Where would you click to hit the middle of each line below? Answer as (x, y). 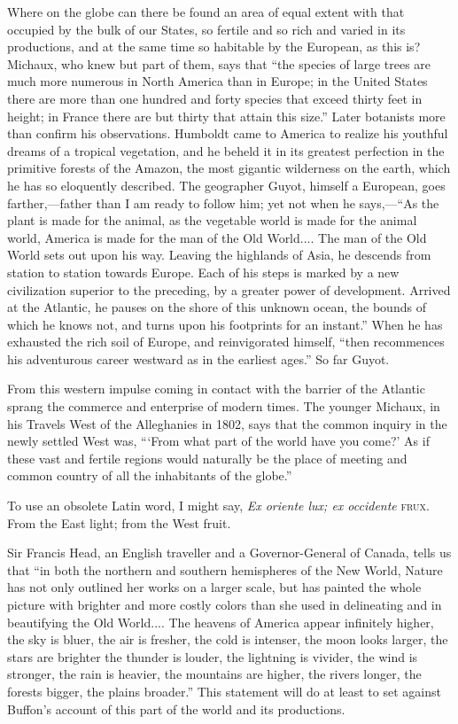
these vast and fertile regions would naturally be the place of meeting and (207, 458)
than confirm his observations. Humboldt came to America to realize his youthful (228, 133)
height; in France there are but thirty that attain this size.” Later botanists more (226, 116)
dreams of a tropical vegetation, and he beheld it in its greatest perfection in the (226, 150)
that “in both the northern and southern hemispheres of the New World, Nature (225, 569)
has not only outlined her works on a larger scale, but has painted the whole (214, 587)
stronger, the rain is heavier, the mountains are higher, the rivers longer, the (214, 674)
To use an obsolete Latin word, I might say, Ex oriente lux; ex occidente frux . (218, 506)
